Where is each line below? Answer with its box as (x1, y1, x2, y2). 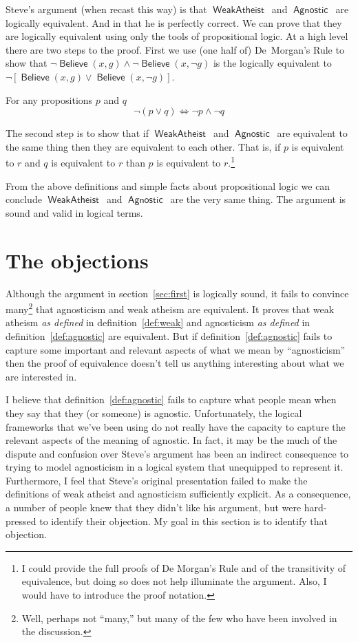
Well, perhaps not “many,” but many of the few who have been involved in (21, 610, 337, 625)
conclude (6, 192, 42, 206)
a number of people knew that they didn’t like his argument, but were (6, 500, 302, 515)
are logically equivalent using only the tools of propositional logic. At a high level (6, 29, 348, 43)
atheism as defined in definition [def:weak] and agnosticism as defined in (6, 315, 310, 330)
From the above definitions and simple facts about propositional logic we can (6, 178, 330, 193)
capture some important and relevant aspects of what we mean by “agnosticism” (6, 342, 346, 356)
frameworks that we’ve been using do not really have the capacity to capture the (6, 419, 346, 434)
